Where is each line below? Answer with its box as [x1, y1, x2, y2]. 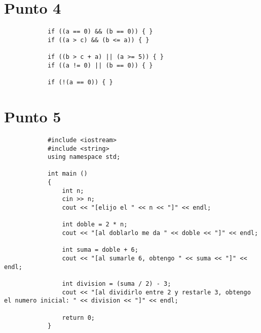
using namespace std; [47, 153, 121, 161]
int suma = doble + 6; [62, 246, 138, 254]
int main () [47, 170, 88, 178]
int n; [62, 187, 84, 194]
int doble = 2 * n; [62, 221, 128, 228]
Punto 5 [4, 106, 61, 126]
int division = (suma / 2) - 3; [62, 280, 171, 287]
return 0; [62, 314, 95, 321]
